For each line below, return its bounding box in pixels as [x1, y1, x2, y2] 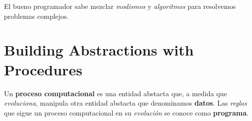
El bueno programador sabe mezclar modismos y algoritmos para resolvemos [4, 1, 236, 11]
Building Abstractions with [4, 40, 194, 60]
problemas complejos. [4, 10, 69, 21]
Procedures [4, 59, 82, 79]
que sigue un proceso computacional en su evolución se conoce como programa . [4, 107, 249, 118]
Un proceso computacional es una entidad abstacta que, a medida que [4, 88, 227, 98]
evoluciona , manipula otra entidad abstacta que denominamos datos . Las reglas [4, 98, 247, 108]
